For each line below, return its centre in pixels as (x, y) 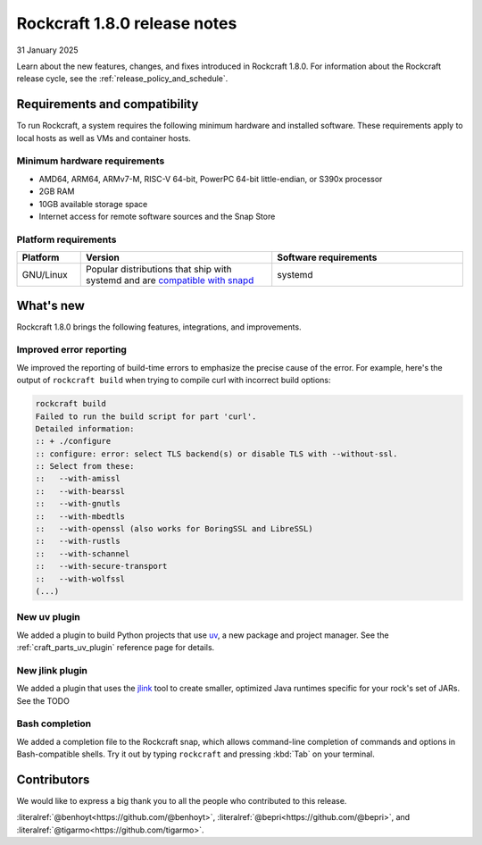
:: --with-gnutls (78, 504)
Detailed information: (85, 428)
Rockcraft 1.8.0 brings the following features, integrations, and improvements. (159, 327)
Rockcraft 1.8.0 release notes (127, 23)
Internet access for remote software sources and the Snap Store (157, 216)
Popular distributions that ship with (158, 270)
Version (103, 257)
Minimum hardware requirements (91, 161)
